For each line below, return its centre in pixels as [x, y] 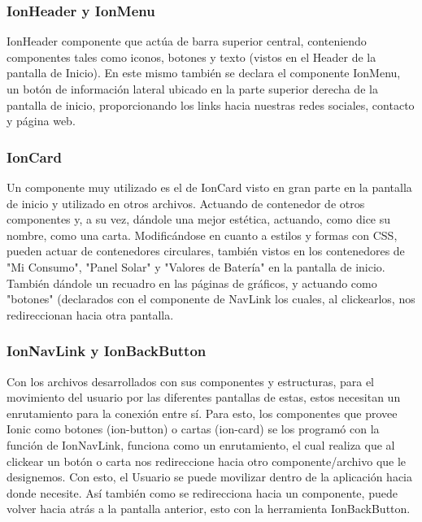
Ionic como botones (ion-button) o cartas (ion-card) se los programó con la [193, 429]
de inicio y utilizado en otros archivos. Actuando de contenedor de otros [186, 203]
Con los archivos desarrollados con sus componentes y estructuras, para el [191, 381]
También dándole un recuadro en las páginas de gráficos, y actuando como [192, 283]
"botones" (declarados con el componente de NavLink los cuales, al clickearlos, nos [211, 299]
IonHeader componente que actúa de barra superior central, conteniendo [187, 41]
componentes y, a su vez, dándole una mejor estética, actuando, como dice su [199, 219]
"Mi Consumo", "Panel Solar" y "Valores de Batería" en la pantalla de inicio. [196, 266]
